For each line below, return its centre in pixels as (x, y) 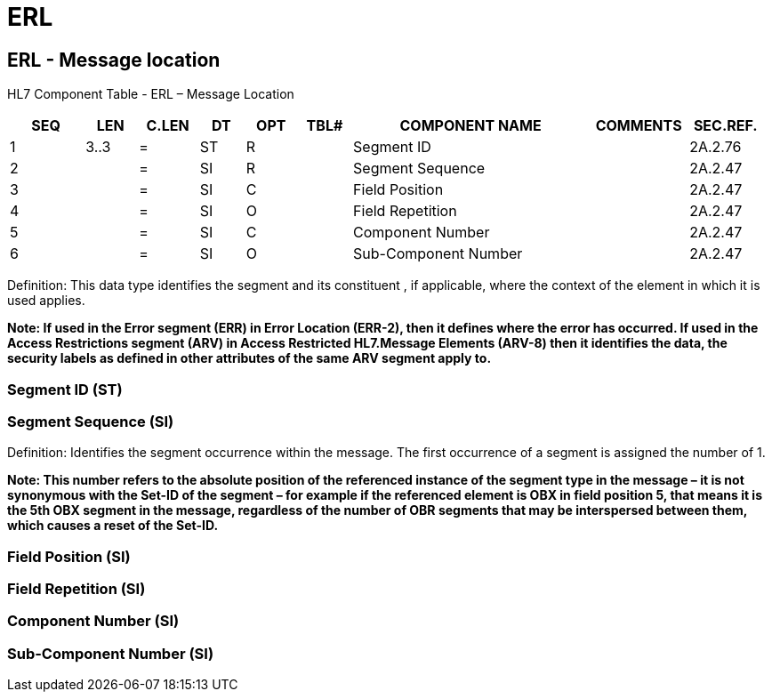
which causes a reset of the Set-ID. (113, 526)
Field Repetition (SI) (76, 589)
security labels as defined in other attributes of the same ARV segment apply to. (249, 358)
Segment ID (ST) (65, 389)
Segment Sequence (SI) (91, 421)
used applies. (46, 301)
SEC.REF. (725, 126)
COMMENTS (639, 126)
